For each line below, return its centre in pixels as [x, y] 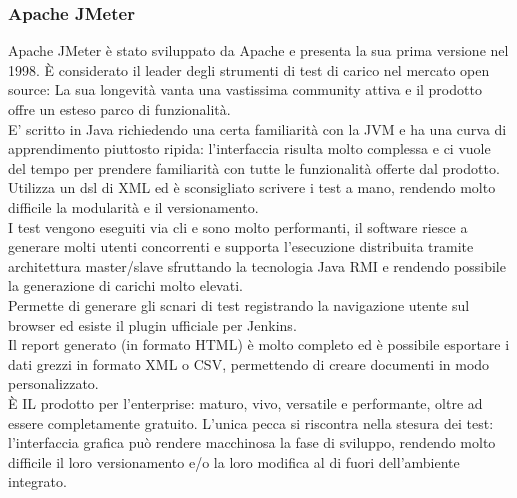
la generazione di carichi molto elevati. [125, 285]
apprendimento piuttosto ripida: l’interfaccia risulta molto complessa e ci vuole [249, 148]
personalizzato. [53, 383]
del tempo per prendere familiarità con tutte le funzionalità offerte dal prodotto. [254, 167]
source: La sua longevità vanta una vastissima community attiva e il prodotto [245, 89]
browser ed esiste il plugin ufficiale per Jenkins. [152, 324]
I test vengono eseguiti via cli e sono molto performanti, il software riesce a [238, 226]
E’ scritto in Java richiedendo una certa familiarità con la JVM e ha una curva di [257, 128]
